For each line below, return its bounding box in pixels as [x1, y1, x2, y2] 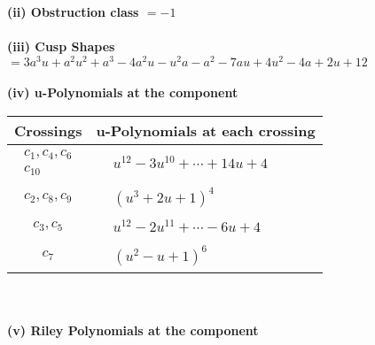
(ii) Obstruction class [7, 3, 139, 20]
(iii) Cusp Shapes [7, 37, 115, 56]
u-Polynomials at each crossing [96, 120, 316, 142]
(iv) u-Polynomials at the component [7, 83, 238, 102]
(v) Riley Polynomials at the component [7, 321, 259, 340]
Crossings [14, 120, 82, 142]
